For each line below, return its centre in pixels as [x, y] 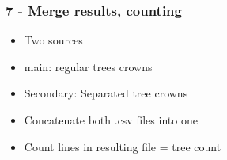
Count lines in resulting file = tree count [123, 146]
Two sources [53, 40]
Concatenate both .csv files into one [111, 120]
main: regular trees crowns [88, 66]
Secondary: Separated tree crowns [106, 93]
